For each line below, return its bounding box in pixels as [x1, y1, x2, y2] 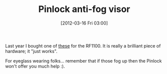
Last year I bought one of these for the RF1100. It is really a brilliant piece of [5, 42, 161, 48]
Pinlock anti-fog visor [38, 3, 130, 15]
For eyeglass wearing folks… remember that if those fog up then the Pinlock [5, 57, 162, 63]
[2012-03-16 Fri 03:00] [60, 20, 108, 26]
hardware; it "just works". [5, 48, 58, 54]
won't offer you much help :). [5, 63, 65, 69]
